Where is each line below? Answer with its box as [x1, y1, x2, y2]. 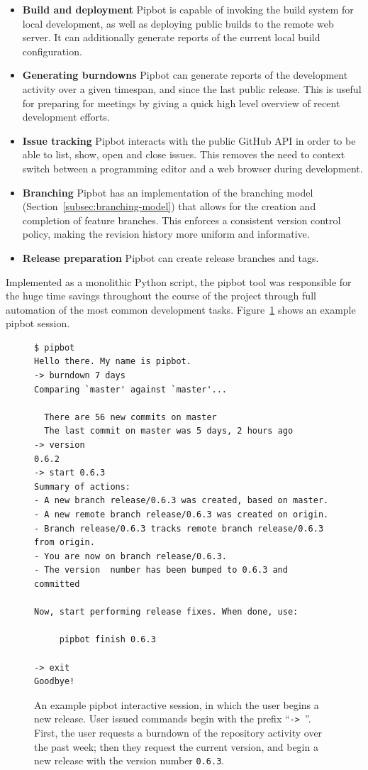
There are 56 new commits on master [44, 412, 217, 422]
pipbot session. [6, 316, 70, 331]
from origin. [34, 537, 95, 548]
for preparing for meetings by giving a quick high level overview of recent [22, 95, 340, 110]
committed [34, 578, 80, 589]
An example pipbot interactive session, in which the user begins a [34, 697, 319, 712]
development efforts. [22, 109, 110, 124]
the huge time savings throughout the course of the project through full [6, 288, 316, 303]
